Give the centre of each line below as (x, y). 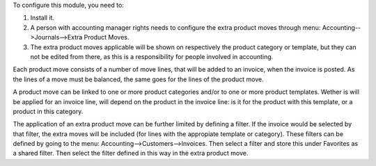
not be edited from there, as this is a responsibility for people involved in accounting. (152, 56)
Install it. (42, 18)
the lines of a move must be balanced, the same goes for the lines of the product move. (138, 79)
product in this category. (48, 111)
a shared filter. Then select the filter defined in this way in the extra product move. (131, 153)
